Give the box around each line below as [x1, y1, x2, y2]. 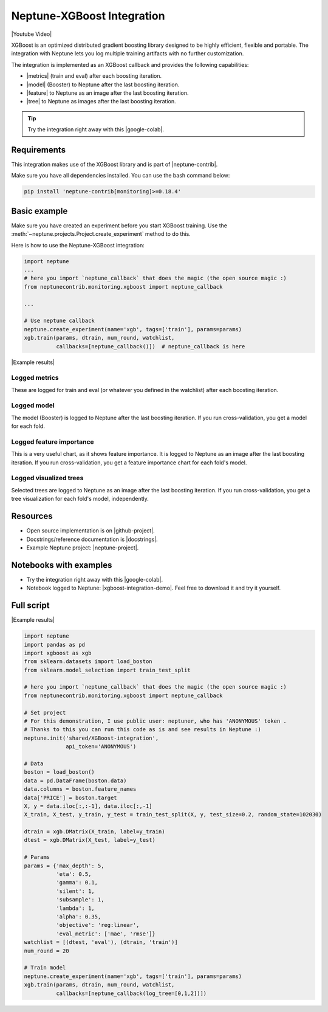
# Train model [24, 964, 66, 971]
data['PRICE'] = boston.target [24, 794, 118, 801]
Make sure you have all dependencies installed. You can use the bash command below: [11, 172, 230, 179]
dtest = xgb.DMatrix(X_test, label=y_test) [24, 836, 156, 844]
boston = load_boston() [24, 769, 95, 776]
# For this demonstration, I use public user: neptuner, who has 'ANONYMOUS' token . [24, 718, 287, 725]
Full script [11, 601, 50, 611]
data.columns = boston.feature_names [24, 786, 137, 793]
